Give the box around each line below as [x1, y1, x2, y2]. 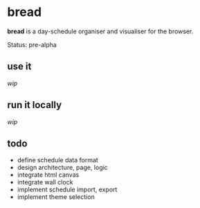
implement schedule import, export [17, 185, 118, 194]
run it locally [7, 99, 62, 111]
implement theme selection [17, 193, 95, 201]
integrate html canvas [17, 171, 80, 179]
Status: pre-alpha [7, 40, 57, 49]
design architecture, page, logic [17, 164, 109, 172]
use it [7, 60, 32, 73]
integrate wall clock [17, 178, 73, 187]
